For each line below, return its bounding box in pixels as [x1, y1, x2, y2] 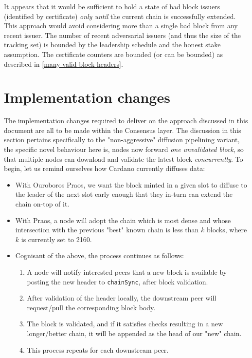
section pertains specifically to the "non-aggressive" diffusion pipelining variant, [4, 134, 240, 145]
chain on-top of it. [15, 199, 70, 209]
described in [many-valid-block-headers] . [4, 58, 123, 69]
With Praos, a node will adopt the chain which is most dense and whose [15, 215, 231, 225]
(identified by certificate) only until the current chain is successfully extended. [4, 11, 236, 21]
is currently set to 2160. [21, 234, 92, 244]
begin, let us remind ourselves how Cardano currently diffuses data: [4, 163, 205, 173]
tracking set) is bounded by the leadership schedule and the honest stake [4, 39, 221, 50]
